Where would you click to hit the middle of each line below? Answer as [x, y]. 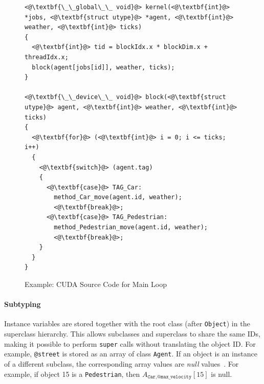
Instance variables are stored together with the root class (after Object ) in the [127, 323]
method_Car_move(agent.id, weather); [118, 197]
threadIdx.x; [47, 57]
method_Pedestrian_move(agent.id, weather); [131, 227]
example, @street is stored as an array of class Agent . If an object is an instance [131, 354]
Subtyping [23, 304]
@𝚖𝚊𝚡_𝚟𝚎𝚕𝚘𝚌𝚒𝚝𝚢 [174, 377]
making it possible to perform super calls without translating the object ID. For [130, 343]
